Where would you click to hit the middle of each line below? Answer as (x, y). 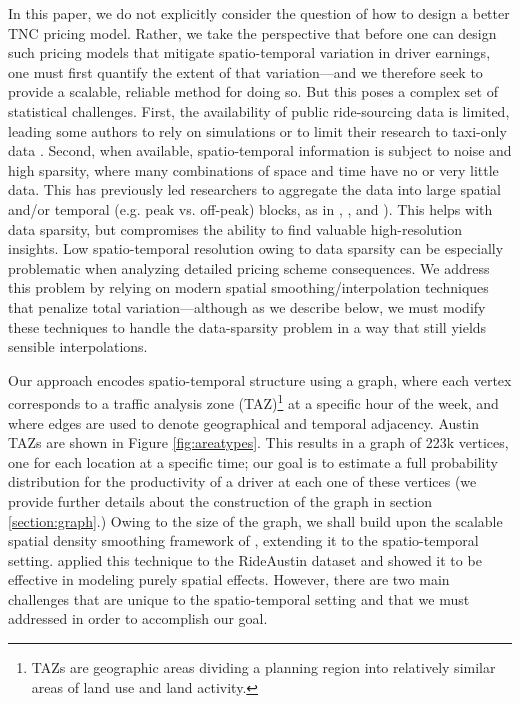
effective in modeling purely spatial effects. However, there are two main (229, 579)
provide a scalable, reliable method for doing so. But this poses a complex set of (253, 91)
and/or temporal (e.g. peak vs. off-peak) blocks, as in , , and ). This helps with (250, 208)
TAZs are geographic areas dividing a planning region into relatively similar (263, 667)
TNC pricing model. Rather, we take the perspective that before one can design (252, 32)
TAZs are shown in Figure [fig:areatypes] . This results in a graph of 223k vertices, (258, 442)
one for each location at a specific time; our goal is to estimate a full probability (253, 461)
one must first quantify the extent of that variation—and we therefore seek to (245, 71)
